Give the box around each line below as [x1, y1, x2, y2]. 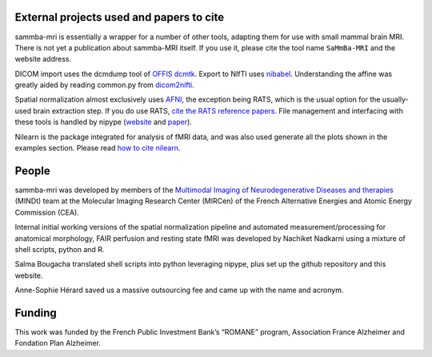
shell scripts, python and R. [14, 244, 105, 254]
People [14, 164, 51, 178]
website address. [14, 54, 72, 64]
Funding [14, 306, 58, 319]
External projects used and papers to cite [14, 10, 224, 24]
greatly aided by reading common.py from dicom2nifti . [14, 80, 195, 90]
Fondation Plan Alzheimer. [14, 339, 102, 348]
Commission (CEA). [14, 207, 79, 217]
